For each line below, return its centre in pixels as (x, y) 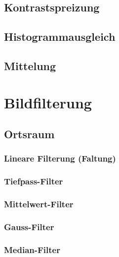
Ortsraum (29, 134)
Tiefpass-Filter (34, 181)
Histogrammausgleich (60, 37)
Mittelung (30, 65)
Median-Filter (32, 249)
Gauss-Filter (29, 226)
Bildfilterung (48, 102)
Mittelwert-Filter (39, 204)
